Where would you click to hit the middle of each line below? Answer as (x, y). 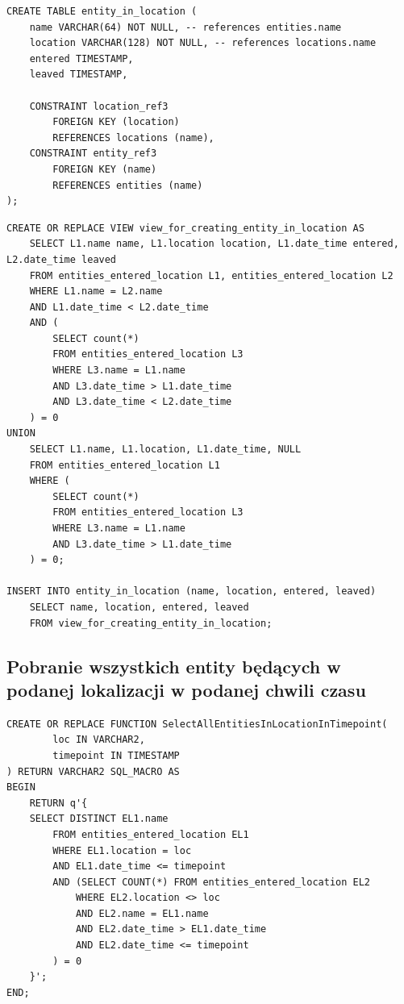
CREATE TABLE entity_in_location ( (102, 11)
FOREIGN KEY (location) (116, 122)
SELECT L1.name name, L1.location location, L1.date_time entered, (214, 244)
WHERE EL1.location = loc (122, 850)
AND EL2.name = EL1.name (142, 913)
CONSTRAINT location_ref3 (99, 106)
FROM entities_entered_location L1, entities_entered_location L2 (211, 275)
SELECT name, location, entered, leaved (139, 607)
